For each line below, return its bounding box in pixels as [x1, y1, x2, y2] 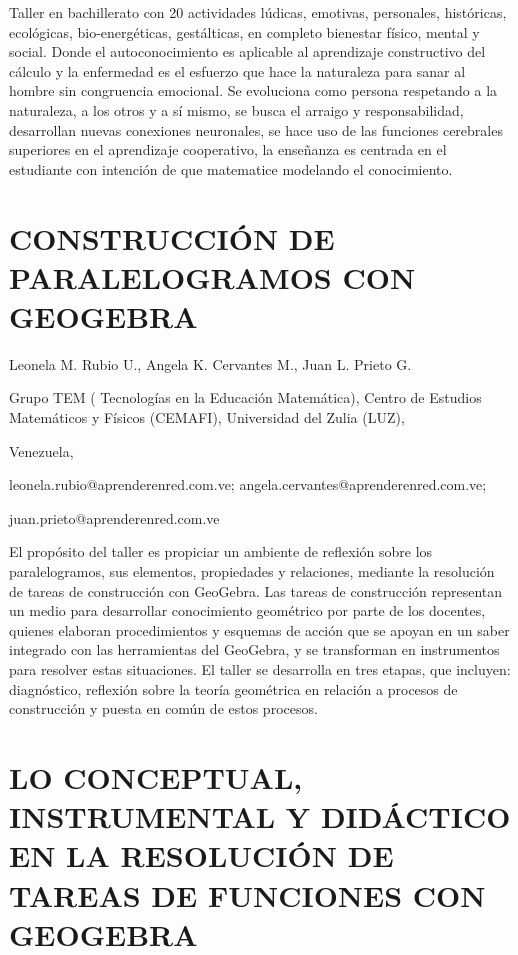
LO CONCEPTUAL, [9, 756, 303, 797]
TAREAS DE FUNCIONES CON [9, 874, 486, 915]
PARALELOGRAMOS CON [9, 256, 416, 297]
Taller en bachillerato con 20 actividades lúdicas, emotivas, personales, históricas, [9, 2, 507, 22]
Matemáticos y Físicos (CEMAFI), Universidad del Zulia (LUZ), [9, 407, 405, 428]
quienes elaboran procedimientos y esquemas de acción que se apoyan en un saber [9, 619, 510, 640]
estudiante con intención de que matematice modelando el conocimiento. [9, 158, 453, 179]
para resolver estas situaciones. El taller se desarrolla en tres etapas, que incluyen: [9, 658, 511, 679]
